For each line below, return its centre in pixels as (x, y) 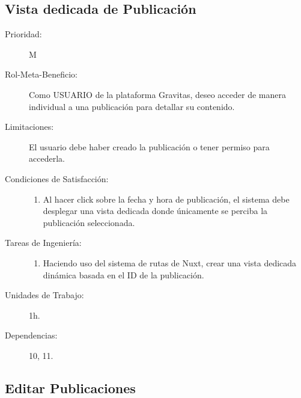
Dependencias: (31, 335)
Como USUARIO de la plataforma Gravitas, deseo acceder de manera (157, 94)
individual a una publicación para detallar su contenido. (132, 106)
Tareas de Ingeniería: (43, 243)
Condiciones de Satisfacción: (57, 178)
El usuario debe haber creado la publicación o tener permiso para (149, 146)
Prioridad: (23, 34)
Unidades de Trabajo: (44, 295)
